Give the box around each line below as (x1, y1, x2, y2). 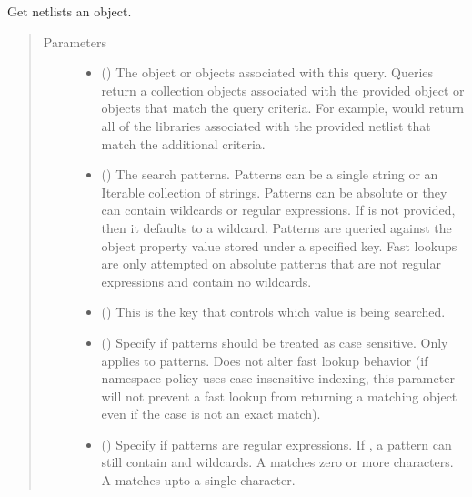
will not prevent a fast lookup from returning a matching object (101, 386, 457, 405)
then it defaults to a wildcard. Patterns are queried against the (101, 218, 452, 237)
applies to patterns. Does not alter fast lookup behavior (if (101, 350, 428, 370)
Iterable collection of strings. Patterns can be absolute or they (101, 182, 447, 201)
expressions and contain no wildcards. (101, 271, 312, 290)
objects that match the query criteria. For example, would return (101, 98, 464, 117)
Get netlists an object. (7, 2, 132, 20)
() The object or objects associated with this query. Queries (101, 63, 434, 82)
